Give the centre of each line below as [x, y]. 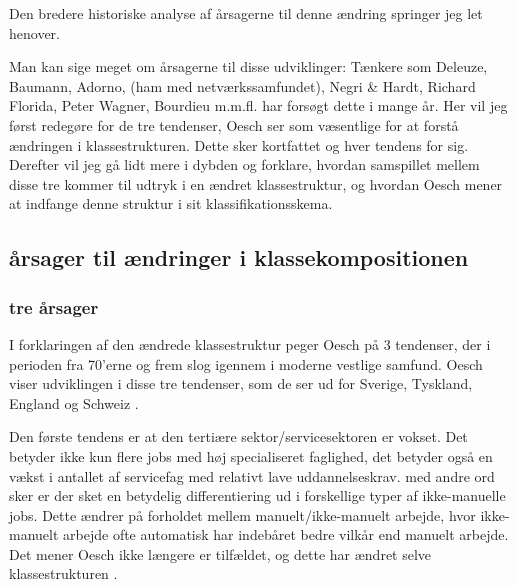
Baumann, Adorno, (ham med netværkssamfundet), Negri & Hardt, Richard [242, 85]
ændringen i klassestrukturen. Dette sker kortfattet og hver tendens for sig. [239, 144]
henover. [34, 32]
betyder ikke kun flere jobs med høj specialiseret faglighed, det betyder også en [251, 455]
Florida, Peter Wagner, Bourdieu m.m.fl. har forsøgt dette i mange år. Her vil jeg [258, 105]
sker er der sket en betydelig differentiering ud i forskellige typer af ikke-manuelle [257, 495]
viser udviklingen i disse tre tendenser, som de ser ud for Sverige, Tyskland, [241, 383]
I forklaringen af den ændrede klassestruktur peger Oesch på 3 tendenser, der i [250, 343]
